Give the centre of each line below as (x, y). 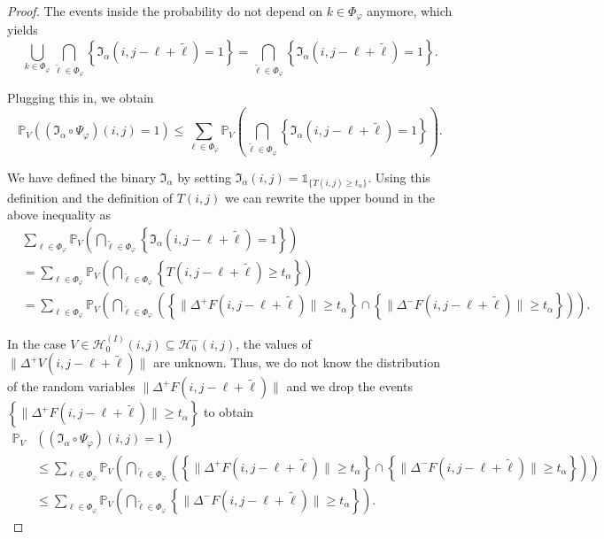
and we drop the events (349, 386)
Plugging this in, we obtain (81, 98)
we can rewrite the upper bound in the (329, 197)
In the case (37, 343)
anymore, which (410, 11)
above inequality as (59, 215)
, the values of (274, 343)
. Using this (399, 177)
